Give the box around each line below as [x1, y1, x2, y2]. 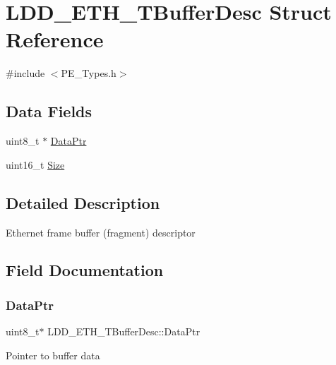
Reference [6, 25, 104, 54]
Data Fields [6, 100, 92, 122]
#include [6, 66, 45, 80]
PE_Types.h [61, 66, 116, 80]
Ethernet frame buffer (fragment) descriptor [6, 225, 196, 239]
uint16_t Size [6, 157, 65, 172]
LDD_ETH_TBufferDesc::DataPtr [47, 324, 200, 339]
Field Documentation [6, 259, 164, 281]
